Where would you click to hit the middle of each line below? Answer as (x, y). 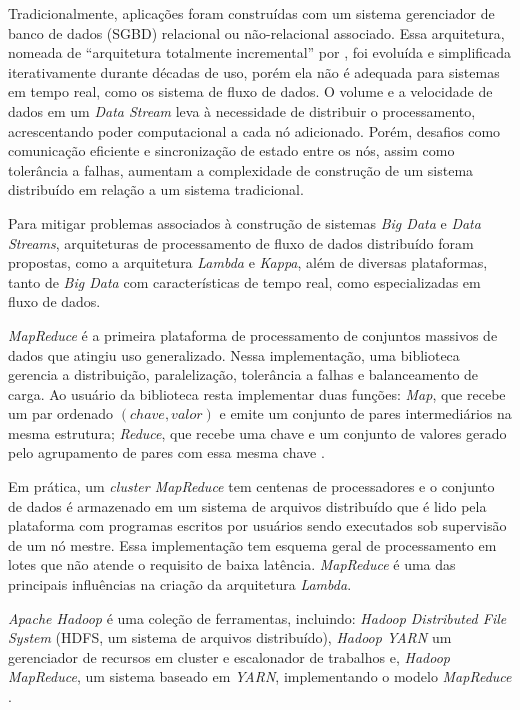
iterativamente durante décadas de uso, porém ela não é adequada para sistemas (254, 71)
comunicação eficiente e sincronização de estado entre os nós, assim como (231, 150)
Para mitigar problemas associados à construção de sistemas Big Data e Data (244, 222)
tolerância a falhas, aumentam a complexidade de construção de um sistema (241, 169)
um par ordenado (61, 413)
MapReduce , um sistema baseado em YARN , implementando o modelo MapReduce (260, 676)
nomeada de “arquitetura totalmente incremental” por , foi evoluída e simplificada (260, 52)
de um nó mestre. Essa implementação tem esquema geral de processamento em (252, 544)
